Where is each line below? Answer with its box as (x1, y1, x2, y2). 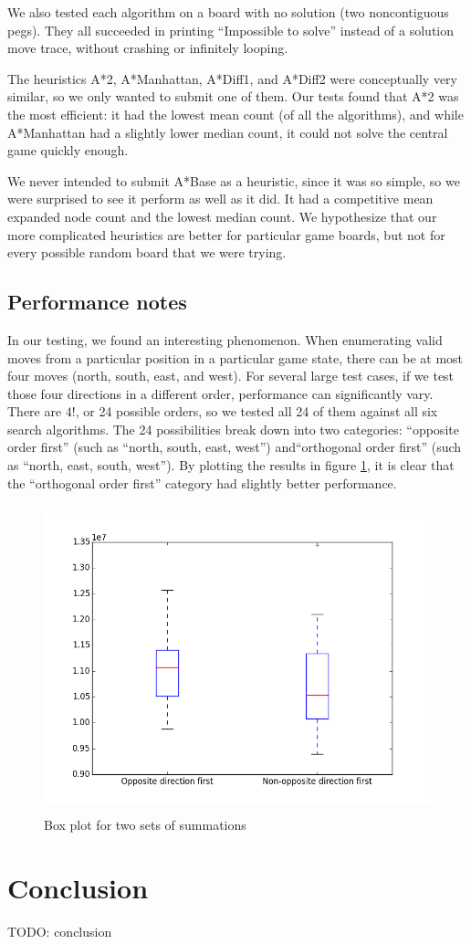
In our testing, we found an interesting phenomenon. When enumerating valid (7, 330, 443, 349)
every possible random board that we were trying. (7, 243, 287, 262)
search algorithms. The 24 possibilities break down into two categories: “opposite (7, 419, 459, 438)
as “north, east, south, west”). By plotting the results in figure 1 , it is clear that (7, 456, 455, 475)
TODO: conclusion (7, 921, 112, 940)
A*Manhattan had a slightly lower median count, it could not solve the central (7, 122, 448, 142)
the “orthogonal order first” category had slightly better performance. (7, 473, 397, 492)
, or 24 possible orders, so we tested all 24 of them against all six (75, 402, 438, 421)
